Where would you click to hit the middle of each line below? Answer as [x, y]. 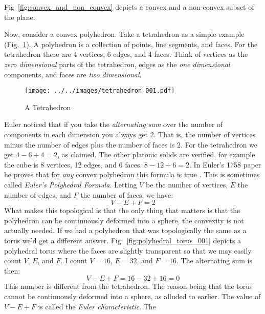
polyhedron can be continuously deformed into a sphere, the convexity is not [124, 220]
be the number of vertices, [187, 184]
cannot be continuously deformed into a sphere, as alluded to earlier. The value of [132, 296]
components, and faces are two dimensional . [73, 74]
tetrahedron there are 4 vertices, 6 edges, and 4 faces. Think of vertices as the [126, 54]
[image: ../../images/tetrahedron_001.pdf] [100, 91]
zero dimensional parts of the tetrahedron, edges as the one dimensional [117, 64]
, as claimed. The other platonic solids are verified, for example [156, 154]
